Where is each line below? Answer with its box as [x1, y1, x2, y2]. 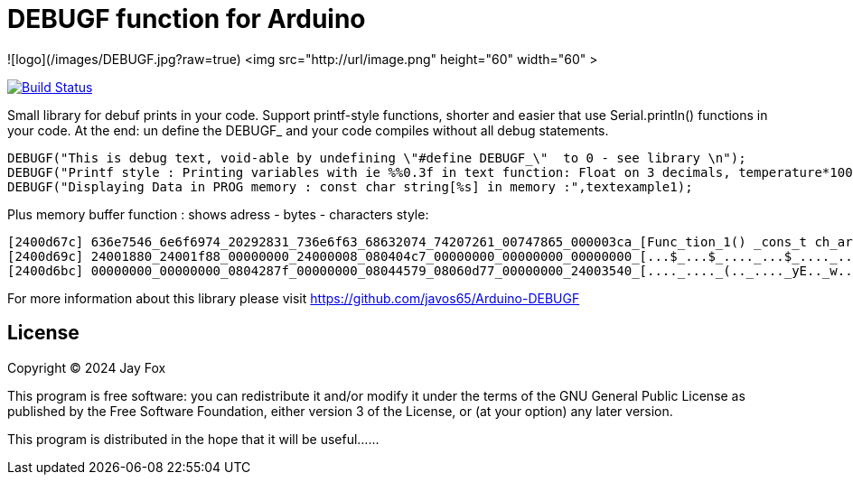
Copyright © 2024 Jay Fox [7, 359, 166, 375]
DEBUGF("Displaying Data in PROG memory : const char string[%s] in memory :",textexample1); [7, 179, 693, 194]
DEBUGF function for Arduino [7, 4, 366, 34]
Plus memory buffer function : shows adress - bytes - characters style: [7, 206, 429, 222]
